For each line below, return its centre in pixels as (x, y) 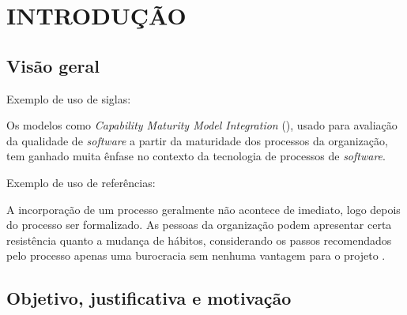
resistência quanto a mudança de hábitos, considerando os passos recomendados (199, 240)
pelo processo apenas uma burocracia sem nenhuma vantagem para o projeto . (196, 255)
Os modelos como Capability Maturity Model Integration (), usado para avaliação (202, 125)
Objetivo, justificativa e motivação (149, 298)
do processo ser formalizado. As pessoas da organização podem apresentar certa (199, 225)
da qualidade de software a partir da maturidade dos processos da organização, (197, 140)
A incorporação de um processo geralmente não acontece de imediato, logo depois (203, 209)
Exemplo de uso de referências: (81, 182)
